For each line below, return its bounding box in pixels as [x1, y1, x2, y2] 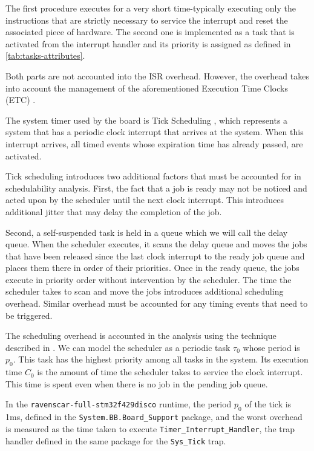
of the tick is [244, 398, 292, 410]
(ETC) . [5, 93, 36, 106]
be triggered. [5, 309, 53, 321]
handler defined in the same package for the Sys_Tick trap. [5, 434, 226, 447]
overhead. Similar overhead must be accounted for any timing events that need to [5, 297, 308, 310]
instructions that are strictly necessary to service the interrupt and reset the [5, 13, 288, 26]
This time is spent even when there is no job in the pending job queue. [5, 377, 268, 390]
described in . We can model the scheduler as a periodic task [5, 341, 231, 353]
